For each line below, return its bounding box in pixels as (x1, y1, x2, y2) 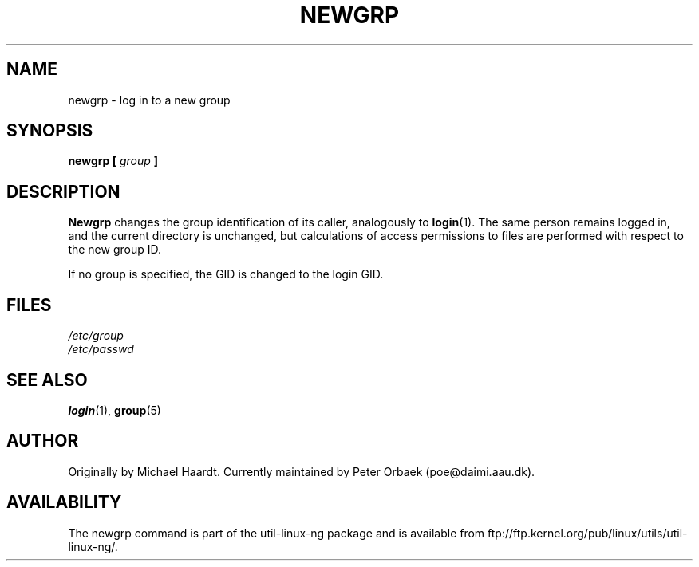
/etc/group (68, 329, 124, 343)
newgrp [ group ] (68, 154, 159, 168)
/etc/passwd (68, 342, 134, 356)
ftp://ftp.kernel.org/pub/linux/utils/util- (488, 526, 688, 540)
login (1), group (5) (68, 403, 161, 417)
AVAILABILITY (6, 492, 122, 513)
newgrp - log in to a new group (68, 93, 231, 107)
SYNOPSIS (6, 120, 93, 141)
